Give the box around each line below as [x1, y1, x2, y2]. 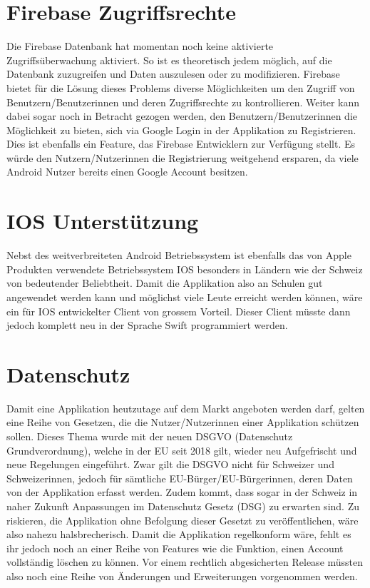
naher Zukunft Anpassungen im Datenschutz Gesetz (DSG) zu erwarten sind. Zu [6, 499, 359, 514]
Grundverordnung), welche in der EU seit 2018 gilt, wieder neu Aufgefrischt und [6, 442, 357, 457]
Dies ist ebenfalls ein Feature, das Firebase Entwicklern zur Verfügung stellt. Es [6, 136, 355, 151]
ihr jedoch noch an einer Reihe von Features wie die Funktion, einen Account [6, 540, 344, 555]
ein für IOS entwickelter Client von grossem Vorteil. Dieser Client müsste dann [6, 303, 351, 318]
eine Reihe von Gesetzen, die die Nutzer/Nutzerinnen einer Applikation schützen [6, 415, 359, 430]
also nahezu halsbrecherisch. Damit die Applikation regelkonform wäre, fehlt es [6, 527, 351, 542]
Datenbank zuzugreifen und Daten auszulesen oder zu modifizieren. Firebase [6, 66, 340, 81]
